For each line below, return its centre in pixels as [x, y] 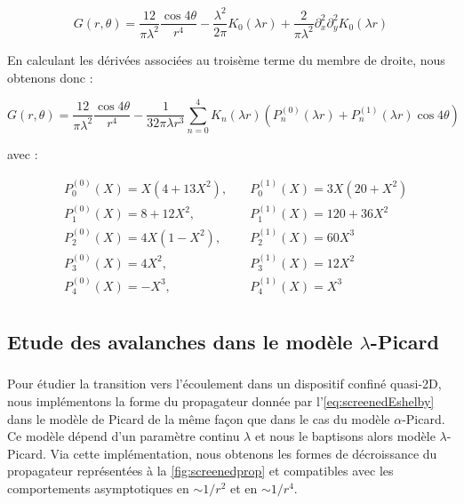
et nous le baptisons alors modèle [345, 436]
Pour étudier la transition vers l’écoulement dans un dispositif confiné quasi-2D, [224, 384]
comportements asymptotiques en [98, 488]
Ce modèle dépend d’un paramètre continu [124, 436]
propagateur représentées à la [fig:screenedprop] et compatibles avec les [200, 471]
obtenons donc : [50, 77]
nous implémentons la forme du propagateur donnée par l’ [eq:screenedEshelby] [221, 401]
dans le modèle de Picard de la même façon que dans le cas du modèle [199, 418]
